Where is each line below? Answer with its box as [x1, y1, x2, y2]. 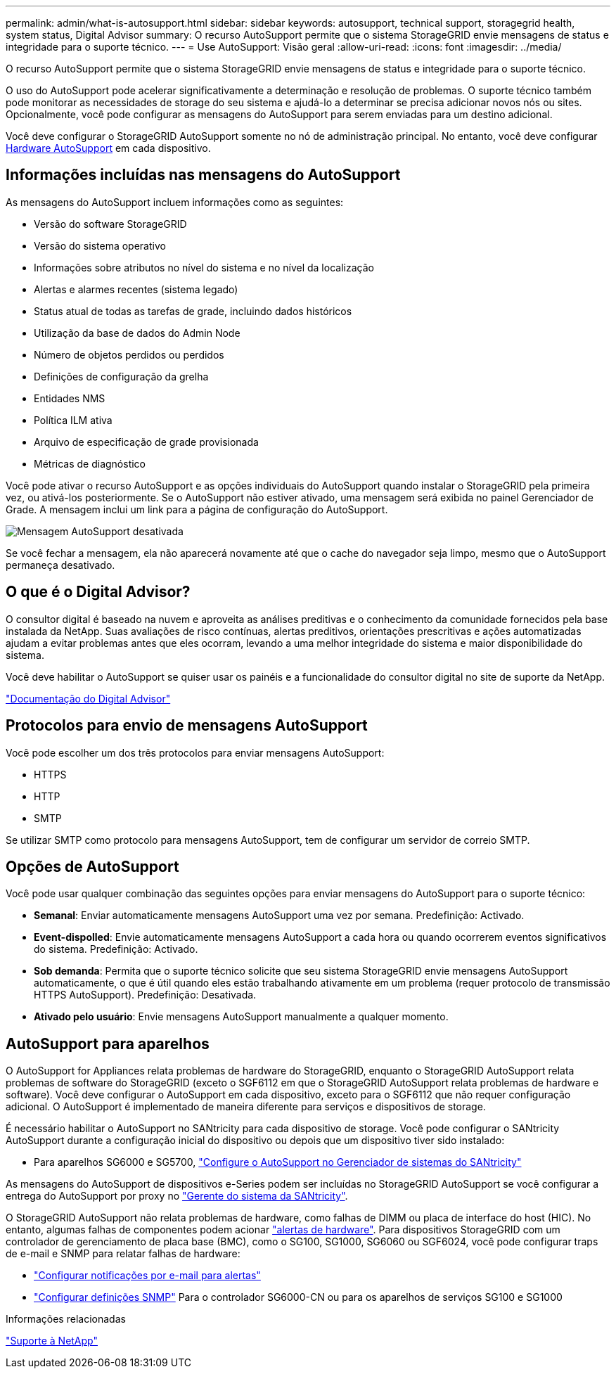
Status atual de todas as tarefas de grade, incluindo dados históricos [34, 304, 352, 317]
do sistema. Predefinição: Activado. [34, 943, 198, 956]
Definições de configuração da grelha [34, 370, 209, 383]
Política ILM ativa [34, 413, 113, 426]
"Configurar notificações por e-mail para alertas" [34, 1269, 261, 1282]
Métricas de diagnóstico [34, 457, 146, 470]
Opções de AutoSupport [6, 857, 179, 875]
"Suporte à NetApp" [6, 1335, 98, 1347]
